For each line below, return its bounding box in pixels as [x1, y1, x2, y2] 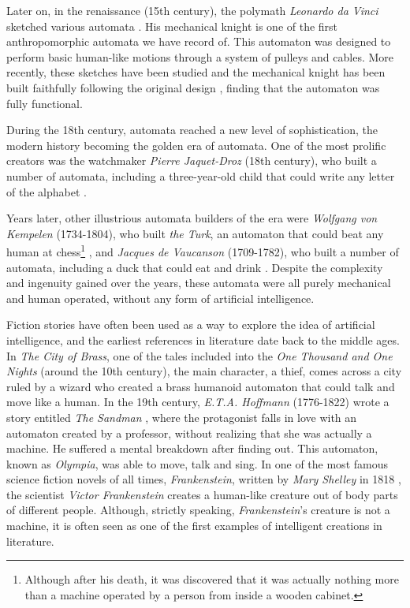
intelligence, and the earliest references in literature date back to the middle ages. [6, 331, 400, 348]
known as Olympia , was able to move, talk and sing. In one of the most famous [6, 455, 388, 472]
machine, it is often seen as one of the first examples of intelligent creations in [6, 517, 382, 534]
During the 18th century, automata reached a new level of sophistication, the [6, 121, 378, 138]
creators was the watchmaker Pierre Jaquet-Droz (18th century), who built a [6, 152, 377, 169]
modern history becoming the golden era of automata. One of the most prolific [6, 136, 386, 153]
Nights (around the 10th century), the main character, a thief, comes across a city [6, 363, 402, 379]
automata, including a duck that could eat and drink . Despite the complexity [6, 259, 383, 275]
